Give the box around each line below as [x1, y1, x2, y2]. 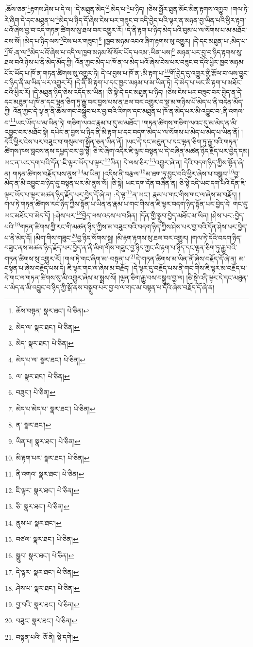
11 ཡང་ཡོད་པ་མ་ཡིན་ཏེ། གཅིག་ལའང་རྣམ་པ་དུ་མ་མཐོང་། [10, 116, 140, 127]
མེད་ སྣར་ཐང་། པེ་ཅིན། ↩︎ [16, 338, 74, 348]
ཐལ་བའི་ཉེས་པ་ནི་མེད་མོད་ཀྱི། [4, 56, 73, 67]
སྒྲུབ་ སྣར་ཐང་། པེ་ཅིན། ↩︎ [16, 550, 74, 561]
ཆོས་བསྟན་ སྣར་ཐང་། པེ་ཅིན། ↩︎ [16, 306, 89, 316]
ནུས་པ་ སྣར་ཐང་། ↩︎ [16, 517, 62, 528]
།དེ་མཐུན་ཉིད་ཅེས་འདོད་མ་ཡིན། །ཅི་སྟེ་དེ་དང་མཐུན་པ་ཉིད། [32, 87, 164, 97]
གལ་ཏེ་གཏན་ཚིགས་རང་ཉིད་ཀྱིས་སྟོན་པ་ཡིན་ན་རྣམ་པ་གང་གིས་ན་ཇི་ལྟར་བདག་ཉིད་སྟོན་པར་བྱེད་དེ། [4, 199, 231, 209]
